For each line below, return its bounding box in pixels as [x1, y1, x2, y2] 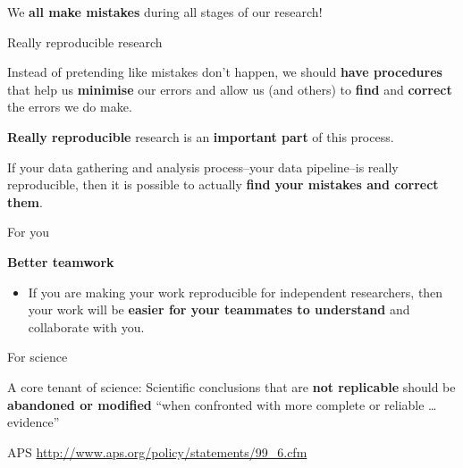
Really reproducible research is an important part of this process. [7, 127, 394, 146]
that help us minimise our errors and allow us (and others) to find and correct [7, 79, 452, 98]
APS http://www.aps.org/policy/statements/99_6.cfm [7, 442, 307, 461]
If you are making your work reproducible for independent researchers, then [28, 282, 443, 301]
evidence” [7, 413, 60, 431]
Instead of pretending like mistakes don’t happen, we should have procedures [7, 63, 442, 81]
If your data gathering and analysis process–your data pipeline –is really [7, 157, 399, 176]
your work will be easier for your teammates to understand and [28, 300, 410, 319]
